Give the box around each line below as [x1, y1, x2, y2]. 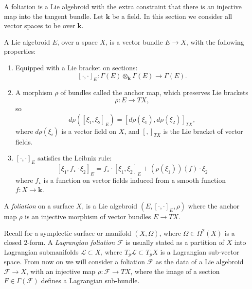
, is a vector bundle [105, 36, 163, 47]
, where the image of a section [130, 266, 220, 276]
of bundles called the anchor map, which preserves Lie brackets [60, 87, 248, 97]
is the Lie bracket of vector [163, 126, 243, 136]
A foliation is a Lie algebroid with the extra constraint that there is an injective [4, 1, 242, 11]
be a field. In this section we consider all [112, 11, 233, 21]
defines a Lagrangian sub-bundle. [41, 275, 140, 286]
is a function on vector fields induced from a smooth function [43, 175, 226, 185]
